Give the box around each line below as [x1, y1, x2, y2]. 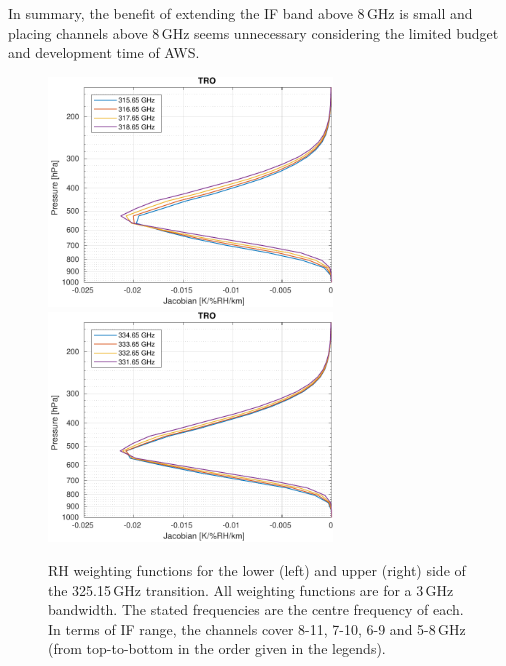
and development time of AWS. [8, 42, 200, 63]
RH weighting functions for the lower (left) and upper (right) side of [48, 560, 466, 581]
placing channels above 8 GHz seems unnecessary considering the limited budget [8, 22, 499, 43]
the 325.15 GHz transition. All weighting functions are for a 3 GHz [48, 579, 454, 600]
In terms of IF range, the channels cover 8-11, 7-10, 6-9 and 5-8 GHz [48, 618, 466, 639]
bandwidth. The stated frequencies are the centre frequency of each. [48, 599, 464, 620]
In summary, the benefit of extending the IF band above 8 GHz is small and [8, 3, 473, 23]
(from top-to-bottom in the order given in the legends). [48, 638, 386, 659]
